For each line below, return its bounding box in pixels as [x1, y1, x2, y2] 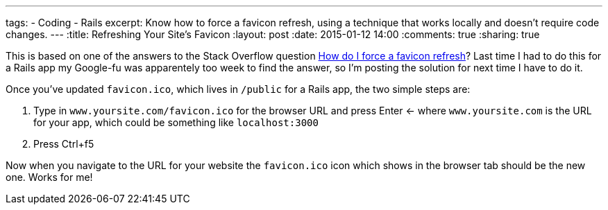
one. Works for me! [6, 171, 93, 183]
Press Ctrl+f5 [33, 138, 94, 150]
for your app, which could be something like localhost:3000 [33, 116, 319, 128]
